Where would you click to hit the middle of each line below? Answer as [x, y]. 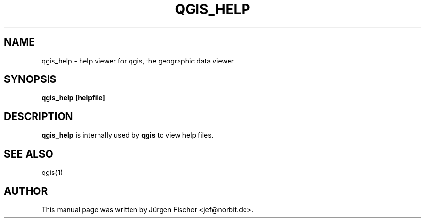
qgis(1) [52, 173]
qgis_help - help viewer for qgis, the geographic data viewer [138, 61]
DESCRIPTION [39, 116]
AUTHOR [26, 191]
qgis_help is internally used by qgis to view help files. [127, 135]
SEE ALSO [29, 154]
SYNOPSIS [30, 79]
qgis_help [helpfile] [73, 98]
